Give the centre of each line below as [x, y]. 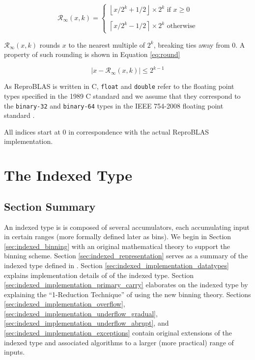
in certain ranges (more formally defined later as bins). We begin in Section [118, 236]
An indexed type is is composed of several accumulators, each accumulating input [127, 227]
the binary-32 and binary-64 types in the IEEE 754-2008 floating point [114, 105]
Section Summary [50, 206]
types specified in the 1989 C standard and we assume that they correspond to [122, 96]
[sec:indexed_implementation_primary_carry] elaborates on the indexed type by [126, 285]
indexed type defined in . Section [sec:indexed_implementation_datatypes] [116, 265]
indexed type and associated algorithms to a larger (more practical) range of [119, 342]
